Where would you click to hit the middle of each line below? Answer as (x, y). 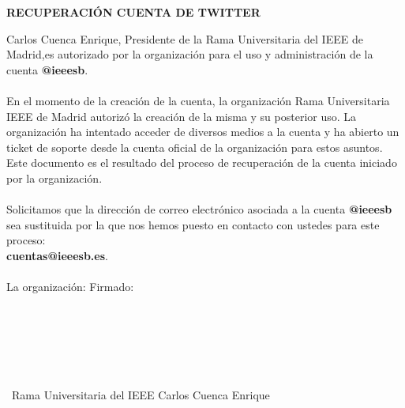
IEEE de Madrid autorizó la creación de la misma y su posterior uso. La (182, 116)
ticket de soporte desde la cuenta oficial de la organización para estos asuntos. (195, 147)
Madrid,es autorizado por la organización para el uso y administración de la (190, 54)
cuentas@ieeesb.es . (57, 255)
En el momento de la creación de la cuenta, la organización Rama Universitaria (198, 100)
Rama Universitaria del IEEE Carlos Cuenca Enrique (141, 395)
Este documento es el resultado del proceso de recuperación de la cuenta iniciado (202, 162)
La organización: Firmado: (70, 287)
